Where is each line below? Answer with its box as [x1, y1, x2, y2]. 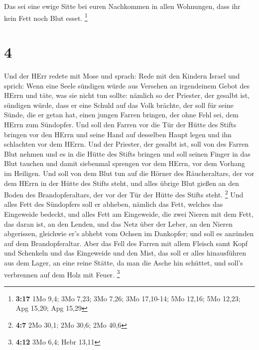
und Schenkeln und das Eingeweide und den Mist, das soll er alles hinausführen [4, 248, 247, 258]
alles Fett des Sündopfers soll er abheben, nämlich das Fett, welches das [4, 199, 223, 209]
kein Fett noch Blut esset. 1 [4, 11, 88, 23]
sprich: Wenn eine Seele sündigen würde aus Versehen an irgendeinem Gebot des [4, 80, 250, 90]
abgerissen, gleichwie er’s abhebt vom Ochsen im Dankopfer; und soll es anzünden [4, 228, 254, 239]
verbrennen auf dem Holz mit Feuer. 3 [4, 267, 120, 279]
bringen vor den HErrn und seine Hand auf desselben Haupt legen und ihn [4, 129, 232, 139]
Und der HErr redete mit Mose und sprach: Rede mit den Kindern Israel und [4, 70, 240, 81]
